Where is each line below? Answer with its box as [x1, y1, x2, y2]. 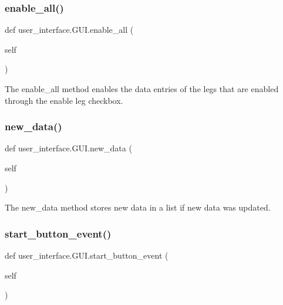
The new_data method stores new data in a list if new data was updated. [5, 201, 271, 213]
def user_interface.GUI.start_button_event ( [5, 249, 169, 261]
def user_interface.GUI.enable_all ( [5, 23, 134, 36]
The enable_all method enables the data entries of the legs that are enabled [5, 83, 279, 94]
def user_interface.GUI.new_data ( [5, 142, 132, 154]
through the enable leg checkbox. [5, 94, 123, 106]
